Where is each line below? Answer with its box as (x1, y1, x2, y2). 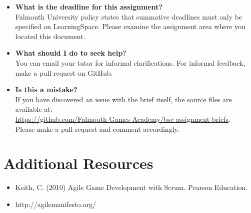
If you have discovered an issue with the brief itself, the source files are (15, 94, 232, 104)
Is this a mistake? (15, 84, 77, 95)
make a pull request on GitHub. (15, 67, 113, 78)
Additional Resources (3, 153, 153, 173)
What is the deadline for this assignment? (15, 2, 163, 12)
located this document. (15, 31, 85, 41)
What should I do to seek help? (15, 48, 126, 58)
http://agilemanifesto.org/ (15, 198, 96, 209)
